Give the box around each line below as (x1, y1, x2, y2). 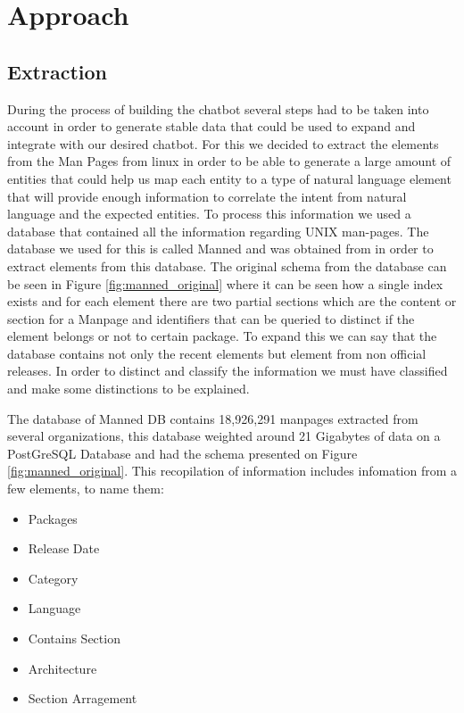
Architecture (28, 659, 97, 677)
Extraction (7, 57, 108, 85)
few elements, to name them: (7, 479, 164, 498)
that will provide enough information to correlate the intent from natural (7, 187, 407, 205)
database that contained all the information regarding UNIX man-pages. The (7, 221, 429, 240)
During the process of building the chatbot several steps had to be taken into (7, 99, 429, 118)
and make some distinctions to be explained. (7, 379, 250, 398)
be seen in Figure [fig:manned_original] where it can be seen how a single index (7, 274, 443, 293)
